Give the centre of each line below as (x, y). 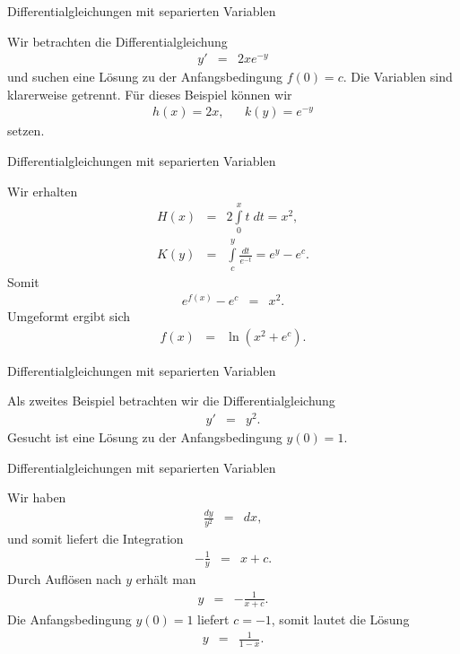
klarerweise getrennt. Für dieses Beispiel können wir (150, 94)
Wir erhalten (43, 191)
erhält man (166, 579)
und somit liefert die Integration (95, 539)
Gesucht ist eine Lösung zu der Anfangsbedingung (145, 437)
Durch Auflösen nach (65, 579)
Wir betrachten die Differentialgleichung (117, 41)
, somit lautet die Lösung (340, 619)
